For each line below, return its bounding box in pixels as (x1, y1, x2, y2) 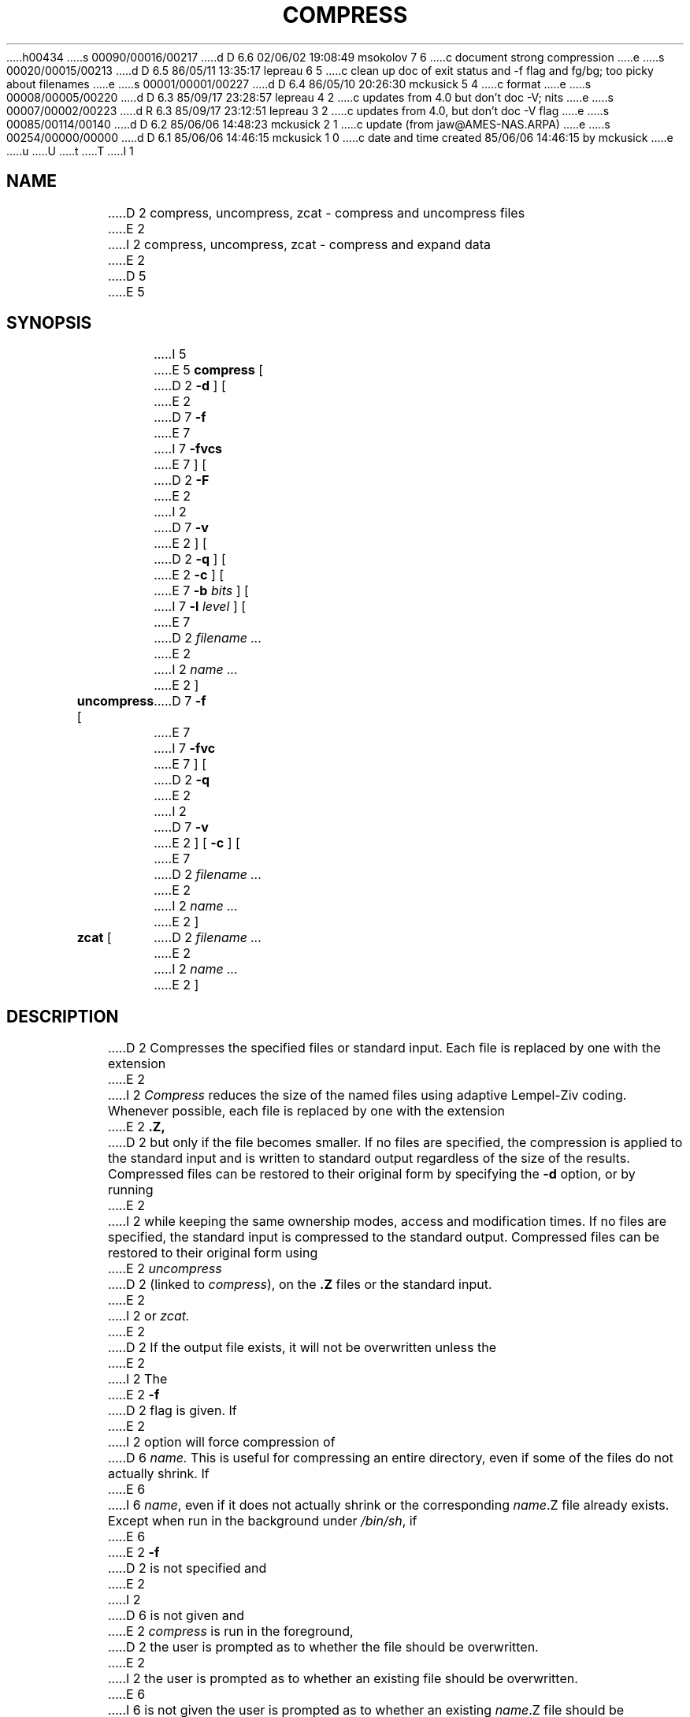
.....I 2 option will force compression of (107, 1434, 336, 1451)
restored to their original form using (107, 1245, 318, 1261)
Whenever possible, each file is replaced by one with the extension (107, 1103, 505, 1119)
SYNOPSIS (6, 313, 92, 333)
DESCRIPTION (6, 1006, 119, 1026)
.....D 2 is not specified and (107, 1560, 267, 1577)
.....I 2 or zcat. (107, 1308, 190, 1324)
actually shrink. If (107, 1466, 210, 1482)
